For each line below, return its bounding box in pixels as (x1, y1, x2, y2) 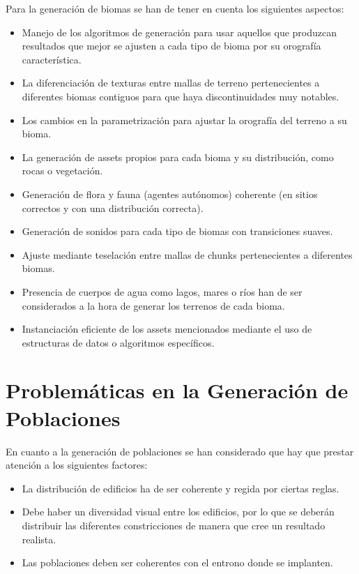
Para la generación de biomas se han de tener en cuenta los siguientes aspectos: (6, 1, 344, 15)
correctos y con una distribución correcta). (22, 200, 204, 215)
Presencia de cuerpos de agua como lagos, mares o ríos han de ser (22, 284, 303, 299)
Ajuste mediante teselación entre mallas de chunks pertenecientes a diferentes (22, 247, 353, 262)
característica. (22, 52, 82, 66)
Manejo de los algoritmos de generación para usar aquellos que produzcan (22, 24, 337, 39)
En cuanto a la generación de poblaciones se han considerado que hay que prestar (6, 444, 354, 458)
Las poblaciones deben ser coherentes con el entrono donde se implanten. (22, 555, 333, 570)
